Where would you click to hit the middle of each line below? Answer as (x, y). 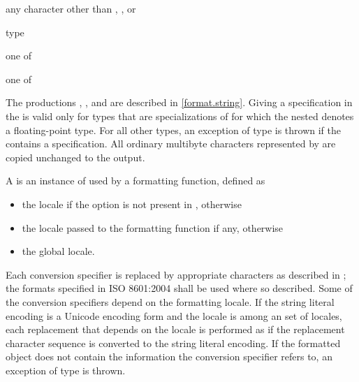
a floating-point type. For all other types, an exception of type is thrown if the (174, 130)
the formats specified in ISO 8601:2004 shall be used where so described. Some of (179, 288)
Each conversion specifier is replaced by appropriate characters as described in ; (176, 274)
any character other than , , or (71, 8)
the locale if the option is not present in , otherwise (132, 204)
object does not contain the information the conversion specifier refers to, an (169, 357)
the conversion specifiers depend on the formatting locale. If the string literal (170, 301)
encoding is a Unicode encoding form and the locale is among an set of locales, (174, 315)
